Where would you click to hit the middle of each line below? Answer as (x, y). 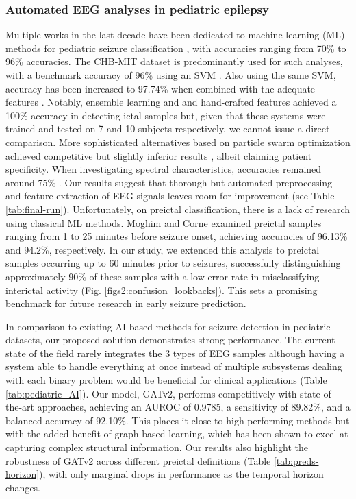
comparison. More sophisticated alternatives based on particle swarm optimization (178, 142)
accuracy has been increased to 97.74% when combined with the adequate (161, 88)
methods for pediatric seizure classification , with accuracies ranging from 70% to (176, 48)
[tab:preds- (296, 460)
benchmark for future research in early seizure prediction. (126, 303)
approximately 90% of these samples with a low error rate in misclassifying (163, 276)
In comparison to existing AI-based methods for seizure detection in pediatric (168, 326)
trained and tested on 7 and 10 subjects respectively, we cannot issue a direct (168, 129)
